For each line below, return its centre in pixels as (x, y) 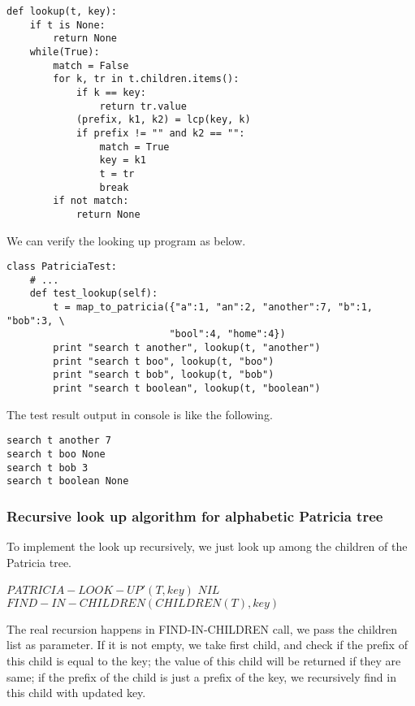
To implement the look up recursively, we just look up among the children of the (207, 546)
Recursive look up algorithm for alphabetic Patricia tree (195, 515)
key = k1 (123, 160)
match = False (91, 65)
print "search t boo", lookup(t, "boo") (164, 361)
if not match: (91, 201)
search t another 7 (59, 441)
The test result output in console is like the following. (140, 414)
